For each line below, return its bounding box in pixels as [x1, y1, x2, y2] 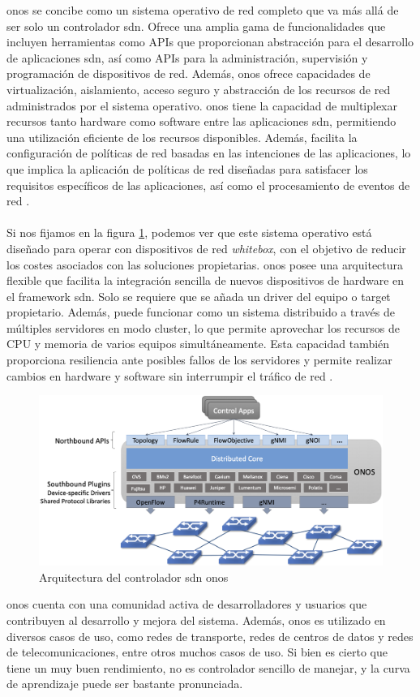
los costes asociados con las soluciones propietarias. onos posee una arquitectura [6, 256, 404, 273]
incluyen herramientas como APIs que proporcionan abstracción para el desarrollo [6, 33, 414, 50]
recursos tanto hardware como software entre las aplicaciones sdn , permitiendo [6, 113, 396, 130]
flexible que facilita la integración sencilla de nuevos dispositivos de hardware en [6, 272, 405, 289]
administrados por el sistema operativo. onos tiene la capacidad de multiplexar [6, 97, 398, 114]
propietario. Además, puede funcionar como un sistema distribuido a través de [6, 303, 395, 321]
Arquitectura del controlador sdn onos [39, 568, 229, 585]
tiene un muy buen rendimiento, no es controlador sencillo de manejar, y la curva [6, 659, 410, 676]
